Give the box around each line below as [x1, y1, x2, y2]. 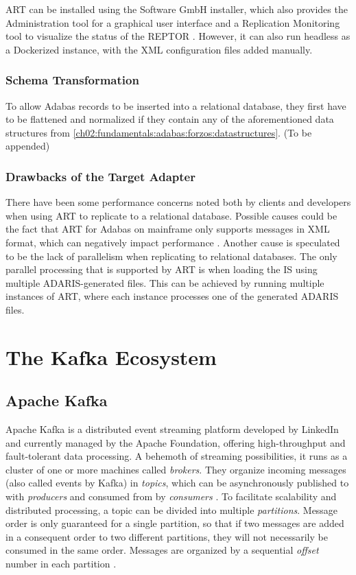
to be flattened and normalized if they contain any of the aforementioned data [5, 112, 334, 126]
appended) [5, 139, 50, 153]
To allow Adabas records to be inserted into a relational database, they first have [5, 98, 346, 113]
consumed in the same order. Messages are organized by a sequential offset [5, 543, 319, 557]
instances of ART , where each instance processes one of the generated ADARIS [5, 289, 339, 303]
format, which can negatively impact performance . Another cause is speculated [5, 235, 340, 249]
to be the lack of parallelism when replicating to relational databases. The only [5, 248, 337, 263]
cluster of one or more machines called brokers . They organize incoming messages [5, 462, 346, 476]
